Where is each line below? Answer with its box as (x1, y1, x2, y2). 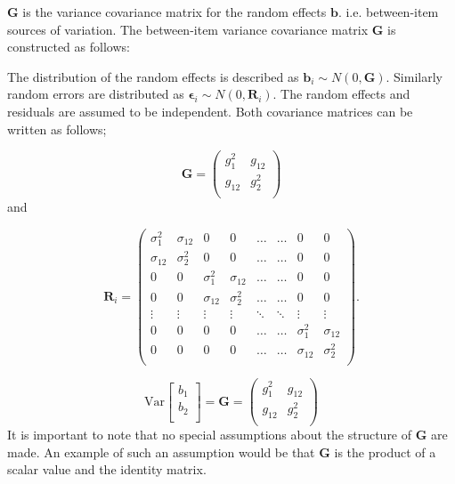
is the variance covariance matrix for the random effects (22, 3, 327, 20)
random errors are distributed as (7, 85, 184, 103)
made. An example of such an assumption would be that (7, 442, 315, 461)
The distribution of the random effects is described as (7, 67, 299, 85)
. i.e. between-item (337, 3, 439, 20)
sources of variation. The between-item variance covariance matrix (7, 20, 369, 38)
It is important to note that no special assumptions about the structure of (7, 425, 412, 444)
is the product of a (334, 442, 436, 461)
